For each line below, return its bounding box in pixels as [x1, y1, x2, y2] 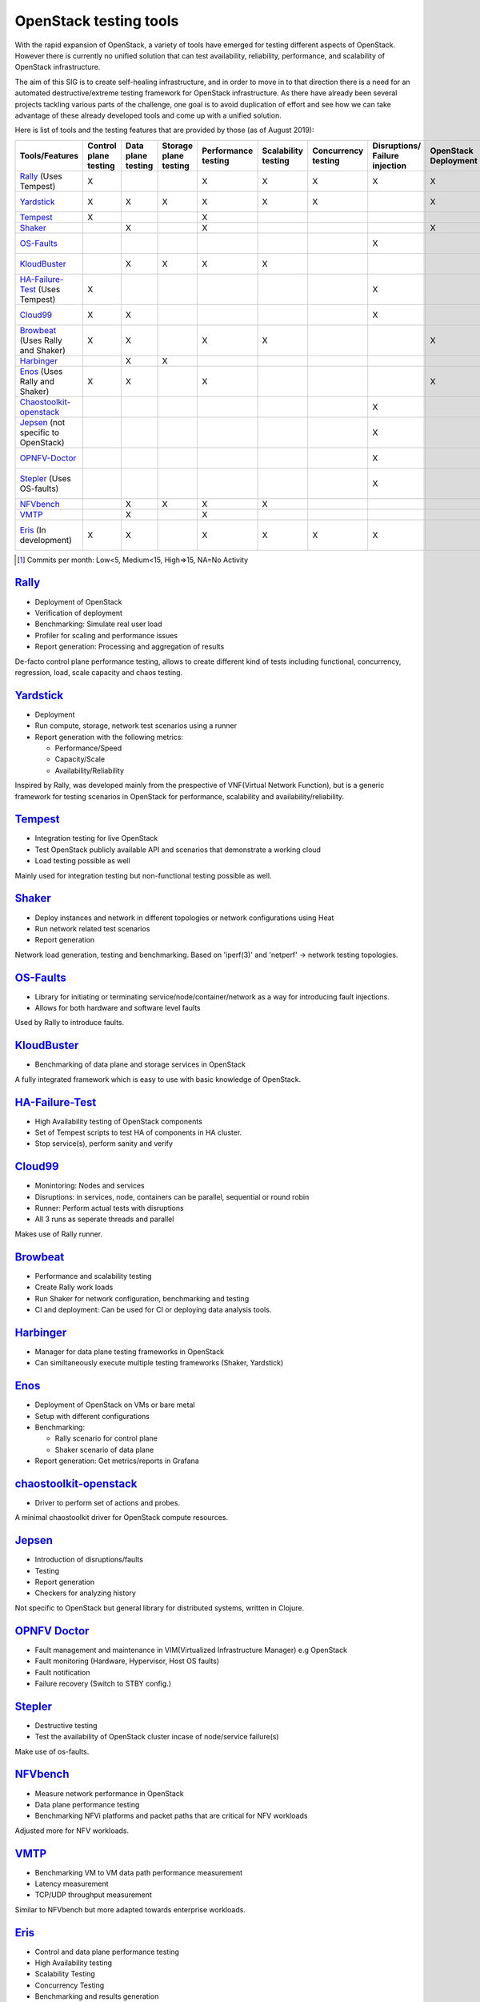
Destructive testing [34, 1720, 98, 1730]
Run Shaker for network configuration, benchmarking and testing [34, 1293, 250, 1303]
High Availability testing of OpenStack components [34, 1116, 203, 1126]
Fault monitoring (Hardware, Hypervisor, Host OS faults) [34, 1656, 220, 1666]
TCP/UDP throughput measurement [34, 1890, 152, 1899]
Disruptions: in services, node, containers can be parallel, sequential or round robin [34, 1192, 310, 1201]
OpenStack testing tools [14, 12, 179, 30]
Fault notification [34, 1667, 91, 1677]
